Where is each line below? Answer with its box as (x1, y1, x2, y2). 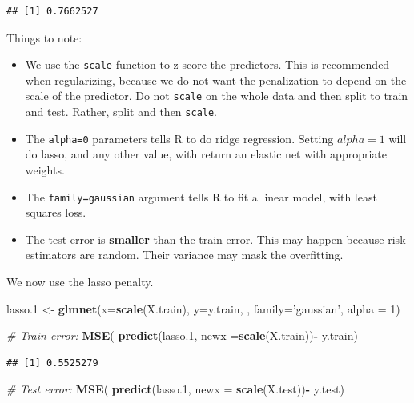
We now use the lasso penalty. (6, 273, 154, 290)
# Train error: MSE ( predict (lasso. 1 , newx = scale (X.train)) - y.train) (6, 327, 358, 344)
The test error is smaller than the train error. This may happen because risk (25, 230, 406, 247)
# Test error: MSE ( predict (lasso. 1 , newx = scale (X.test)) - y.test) (6, 381, 344, 397)
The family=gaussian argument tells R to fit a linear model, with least (25, 188, 377, 205)
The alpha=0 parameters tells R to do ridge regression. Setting (25, 130, 334, 146)
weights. (25, 162, 65, 178)
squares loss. (25, 204, 86, 221)
